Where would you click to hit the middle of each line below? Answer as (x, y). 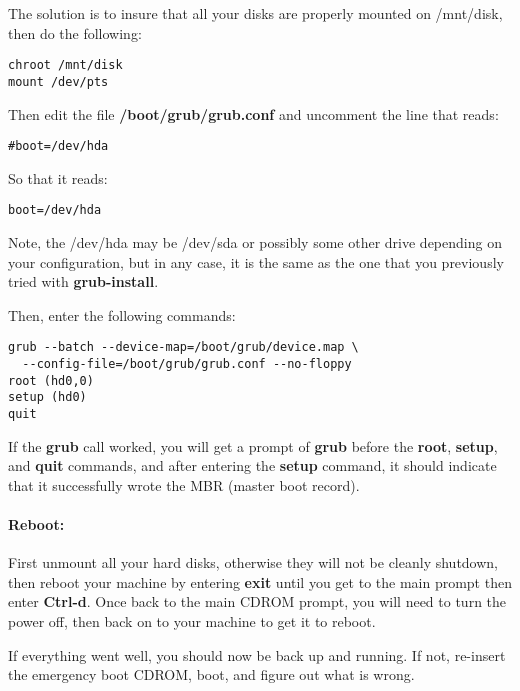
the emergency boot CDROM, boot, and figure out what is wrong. (211, 674)
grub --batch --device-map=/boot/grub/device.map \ (183, 347)
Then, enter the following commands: (122, 314)
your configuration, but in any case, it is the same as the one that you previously (256, 261)
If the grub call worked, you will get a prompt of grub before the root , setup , (253, 445)
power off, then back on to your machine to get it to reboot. (192, 621)
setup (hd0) (47, 397)
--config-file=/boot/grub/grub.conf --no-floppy (187, 364)
